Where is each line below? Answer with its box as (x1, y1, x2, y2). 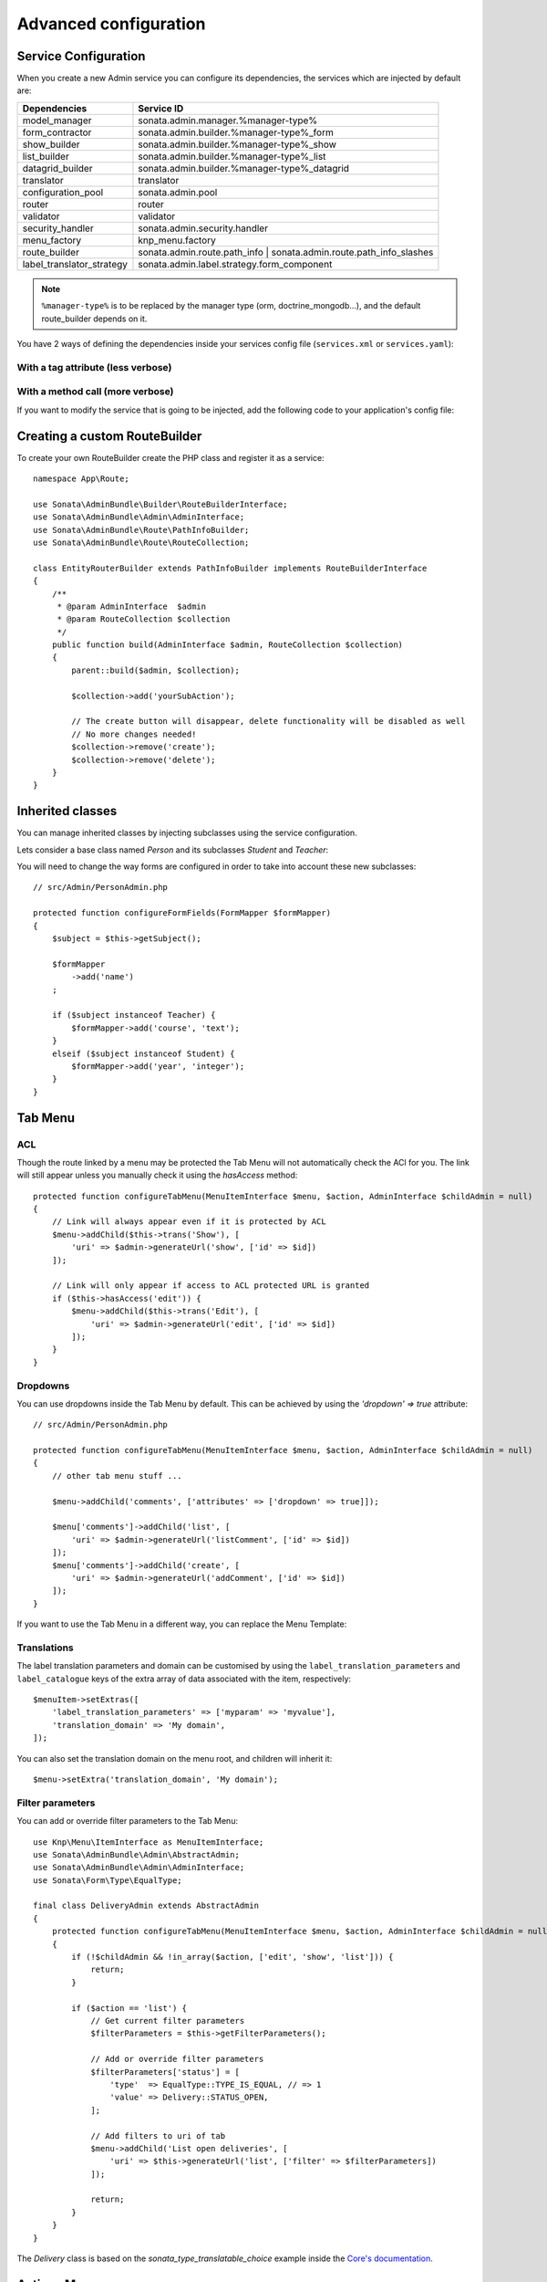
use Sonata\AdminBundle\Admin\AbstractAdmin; (33, 1849, 241, 1859)
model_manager (22, 114, 92, 127)
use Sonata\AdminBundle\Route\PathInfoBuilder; (33, 525, 250, 535)
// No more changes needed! (71, 728, 197, 739)
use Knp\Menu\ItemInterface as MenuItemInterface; (33, 1837, 264, 1848)
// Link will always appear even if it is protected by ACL (51, 1217, 327, 1227)
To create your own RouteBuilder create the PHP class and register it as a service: (16, 452, 325, 463)
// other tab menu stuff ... (51, 1471, 182, 1481)
